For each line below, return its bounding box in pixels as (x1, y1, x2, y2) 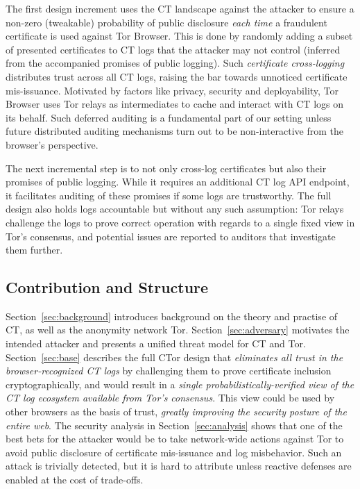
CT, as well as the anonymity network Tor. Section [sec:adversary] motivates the (6, 322, 350, 337)
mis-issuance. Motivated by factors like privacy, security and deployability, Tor (6, 83, 339, 97)
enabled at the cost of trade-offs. (6, 472, 144, 487)
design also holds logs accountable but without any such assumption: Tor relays (6, 201, 344, 216)
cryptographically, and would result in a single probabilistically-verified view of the (6, 376, 354, 391)
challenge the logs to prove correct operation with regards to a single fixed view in (6, 215, 355, 229)
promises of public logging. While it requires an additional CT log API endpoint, (6, 174, 350, 189)
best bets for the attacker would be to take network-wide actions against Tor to (6, 431, 344, 446)
